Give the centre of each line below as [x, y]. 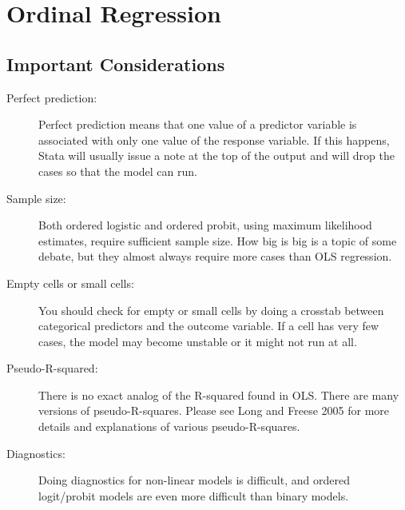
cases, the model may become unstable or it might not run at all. [198, 341]
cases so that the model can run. [118, 171]
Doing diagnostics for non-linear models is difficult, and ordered [194, 480]
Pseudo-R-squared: [52, 368]
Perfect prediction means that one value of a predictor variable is [198, 124]
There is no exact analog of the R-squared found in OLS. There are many [219, 394]
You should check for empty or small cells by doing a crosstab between [211, 310]
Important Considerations [116, 64]
